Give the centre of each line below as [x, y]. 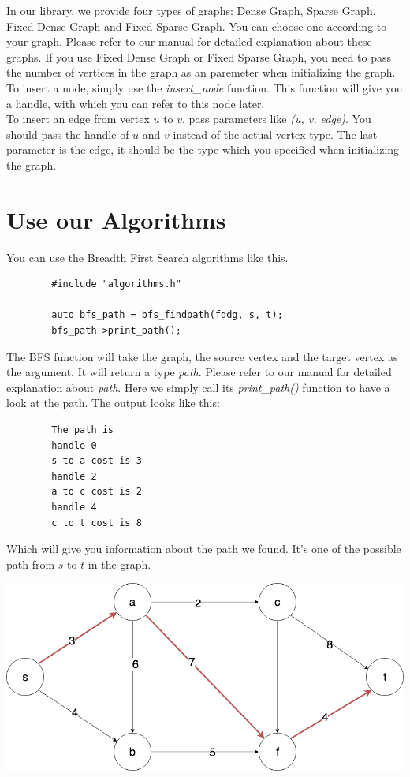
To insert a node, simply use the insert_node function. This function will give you [205, 87]
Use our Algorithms [116, 219]
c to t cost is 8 [97, 523]
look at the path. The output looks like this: [113, 403]
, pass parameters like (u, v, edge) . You [277, 119]
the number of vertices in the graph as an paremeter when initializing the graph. [201, 72]
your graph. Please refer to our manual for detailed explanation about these [189, 41]
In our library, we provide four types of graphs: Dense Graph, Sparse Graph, [191, 10]
